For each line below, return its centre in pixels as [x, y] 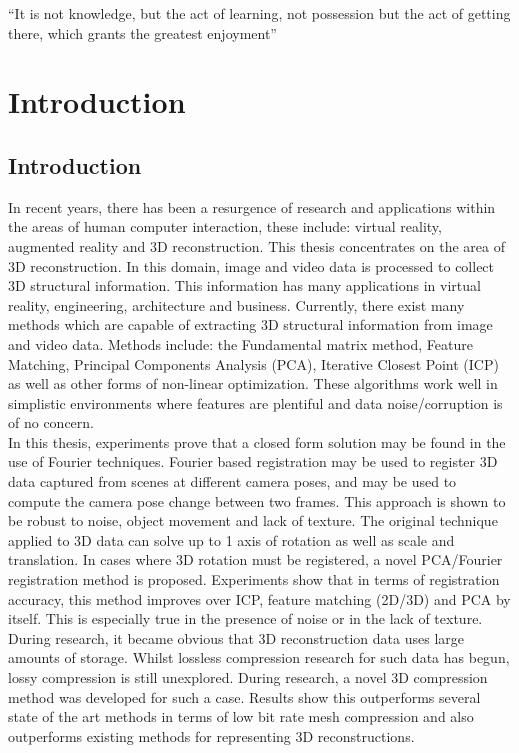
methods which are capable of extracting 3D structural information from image [250, 324]
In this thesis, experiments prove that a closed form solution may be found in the [257, 441]
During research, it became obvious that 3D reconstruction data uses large [236, 637]
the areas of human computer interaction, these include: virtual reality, [225, 226]
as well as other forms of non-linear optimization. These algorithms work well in [253, 383]
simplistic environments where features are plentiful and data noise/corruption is [255, 402]
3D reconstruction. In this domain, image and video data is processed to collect [251, 265]
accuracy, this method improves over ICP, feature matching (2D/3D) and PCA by [259, 598]
